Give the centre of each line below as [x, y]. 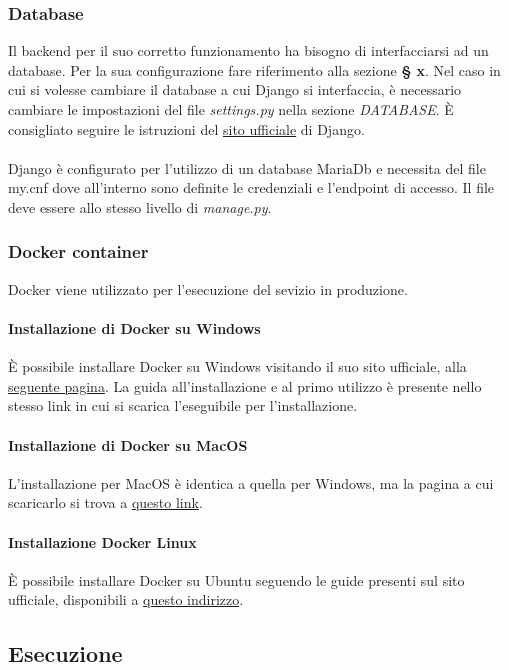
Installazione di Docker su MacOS [128, 444]
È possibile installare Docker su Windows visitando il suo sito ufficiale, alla [237, 366]
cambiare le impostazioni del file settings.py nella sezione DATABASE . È [231, 109]
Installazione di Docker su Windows [134, 327]
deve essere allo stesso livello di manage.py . [140, 206]
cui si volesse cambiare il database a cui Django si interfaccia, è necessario [235, 89]
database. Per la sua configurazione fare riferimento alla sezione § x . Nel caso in [254, 69]
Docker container [78, 251]
